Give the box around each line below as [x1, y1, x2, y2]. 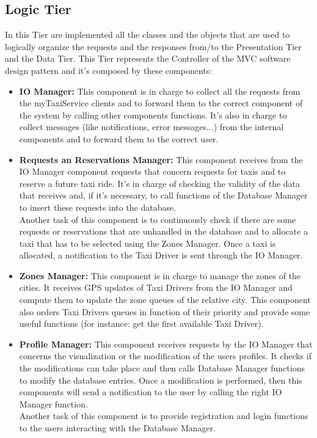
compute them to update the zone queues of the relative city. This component [19, 293, 311, 306]
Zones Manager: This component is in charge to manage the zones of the [19, 269, 301, 282]
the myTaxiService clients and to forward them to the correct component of [19, 97, 303, 109]
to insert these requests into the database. [19, 200, 177, 213]
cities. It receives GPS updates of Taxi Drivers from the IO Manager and [19, 281, 293, 294]
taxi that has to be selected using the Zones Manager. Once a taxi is [19, 236, 276, 249]
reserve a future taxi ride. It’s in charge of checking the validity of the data [19, 177, 301, 189]
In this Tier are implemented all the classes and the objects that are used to [5, 28, 290, 41]
